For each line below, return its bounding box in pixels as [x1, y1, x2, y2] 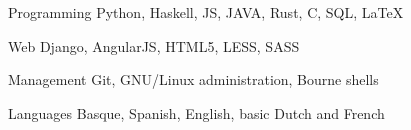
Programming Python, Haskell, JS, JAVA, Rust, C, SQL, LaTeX [8, 2, 404, 22]
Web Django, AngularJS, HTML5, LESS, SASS [8, 35, 300, 56]
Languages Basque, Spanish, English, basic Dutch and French [8, 102, 385, 123]
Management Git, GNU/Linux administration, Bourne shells [8, 69, 379, 90]
